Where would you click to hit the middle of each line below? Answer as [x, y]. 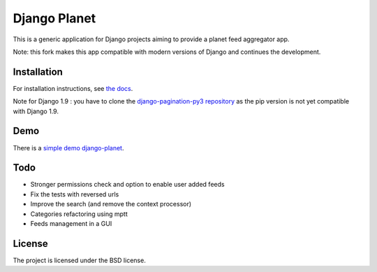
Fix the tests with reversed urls [75, 194]
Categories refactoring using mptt [79, 214]
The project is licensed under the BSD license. [79, 260]
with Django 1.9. [36, 111]
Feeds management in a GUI [71, 223]
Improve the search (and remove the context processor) [111, 204]
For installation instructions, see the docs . [73, 88]
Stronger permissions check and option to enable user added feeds [127, 185]
